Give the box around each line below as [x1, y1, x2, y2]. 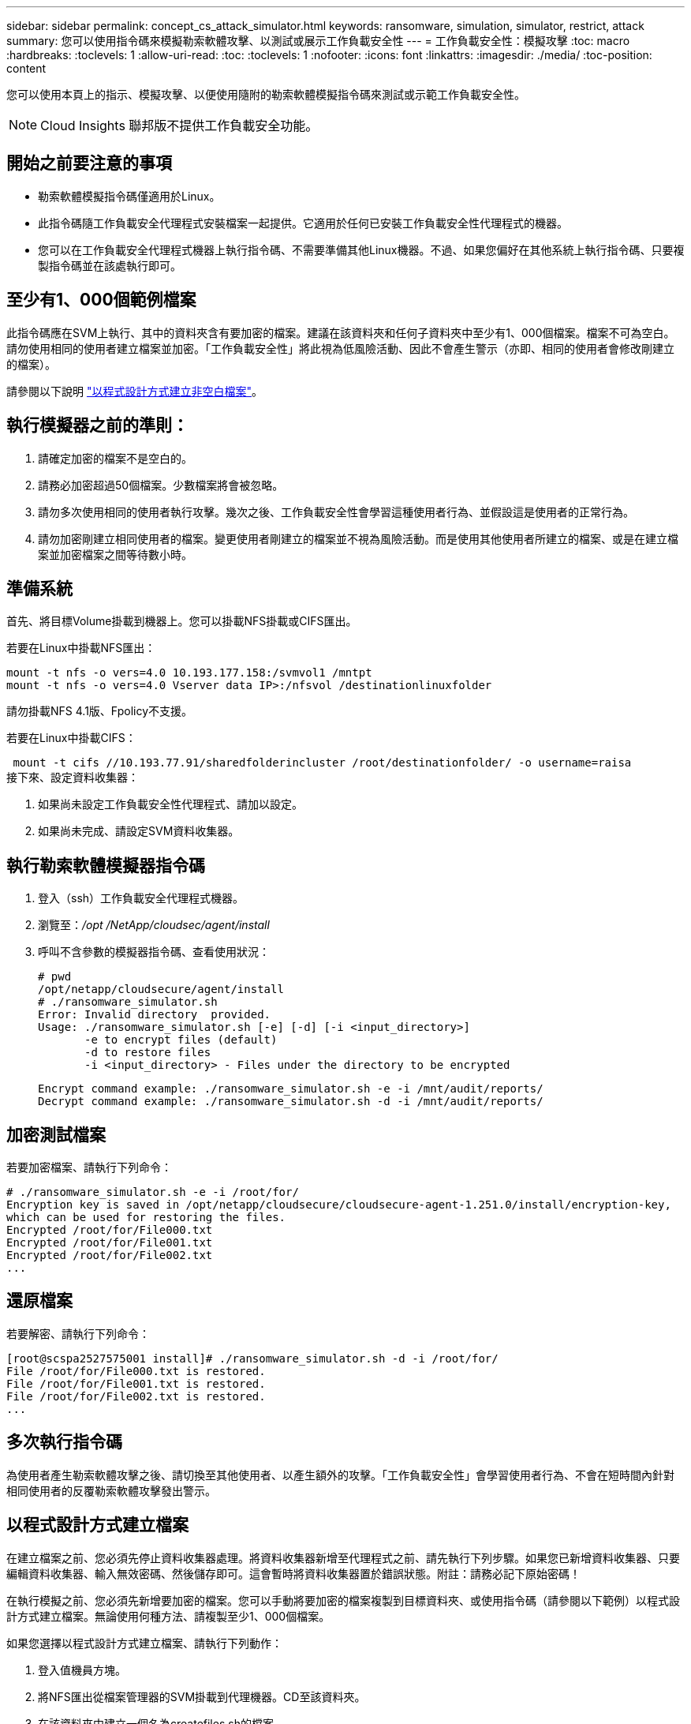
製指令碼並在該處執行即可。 [38, 258, 181, 272]
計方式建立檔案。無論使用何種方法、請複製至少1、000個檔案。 [6, 1609, 331, 1623]
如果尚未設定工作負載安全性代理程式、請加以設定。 [38, 797, 303, 811]
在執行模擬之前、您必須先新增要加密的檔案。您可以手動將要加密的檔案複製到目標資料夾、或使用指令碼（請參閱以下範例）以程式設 [6, 1593, 680, 1607]
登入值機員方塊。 [38, 1662, 126, 1677]
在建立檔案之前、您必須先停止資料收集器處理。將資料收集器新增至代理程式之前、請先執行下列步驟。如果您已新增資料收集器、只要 [6, 1550, 680, 1565]
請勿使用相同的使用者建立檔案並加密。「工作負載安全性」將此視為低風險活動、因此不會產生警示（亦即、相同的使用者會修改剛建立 [6, 341, 674, 355]
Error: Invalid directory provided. [38, 1008, 271, 1021]
